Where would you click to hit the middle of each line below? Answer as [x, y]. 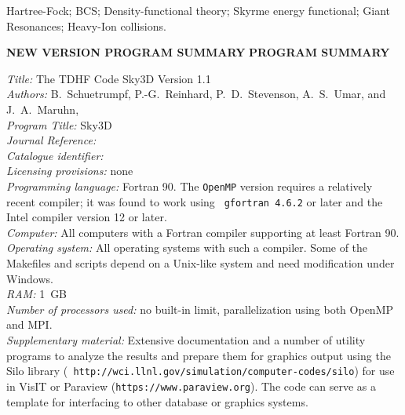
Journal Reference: [51, 140]
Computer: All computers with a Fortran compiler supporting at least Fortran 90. [203, 232]
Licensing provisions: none [70, 171]
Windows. [30, 278]
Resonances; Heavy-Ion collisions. [86, 25]
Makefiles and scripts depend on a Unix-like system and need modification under [201, 263]
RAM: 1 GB [37, 294]
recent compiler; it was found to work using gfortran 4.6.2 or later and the [195, 201]
